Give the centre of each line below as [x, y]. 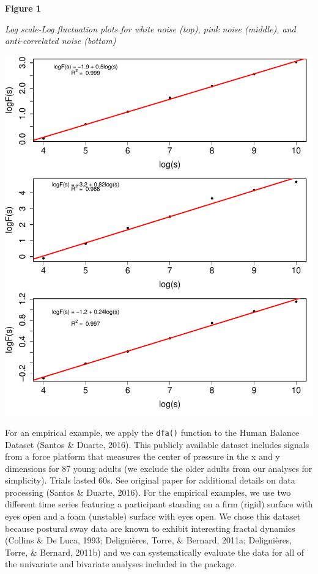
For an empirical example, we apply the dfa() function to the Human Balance [152, 432]
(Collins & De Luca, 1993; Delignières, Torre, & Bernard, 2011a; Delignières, [149, 540]
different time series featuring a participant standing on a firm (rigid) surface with [159, 504]
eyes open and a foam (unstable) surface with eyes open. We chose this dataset [153, 516]
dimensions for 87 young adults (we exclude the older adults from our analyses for [159, 468]
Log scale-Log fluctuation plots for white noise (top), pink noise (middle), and [150, 28]
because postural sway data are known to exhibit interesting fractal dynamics [150, 528]
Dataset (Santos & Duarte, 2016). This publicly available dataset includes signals [157, 444]
